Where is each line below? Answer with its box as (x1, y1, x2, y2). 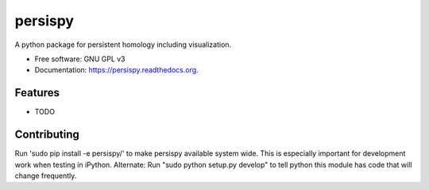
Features (14, 86, 60, 99)
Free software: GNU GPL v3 (34, 54, 126, 64)
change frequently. (14, 171, 77, 180)
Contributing (14, 128, 79, 142)
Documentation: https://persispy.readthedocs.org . (34, 65, 199, 75)
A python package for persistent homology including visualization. (14, 40, 232, 49)
